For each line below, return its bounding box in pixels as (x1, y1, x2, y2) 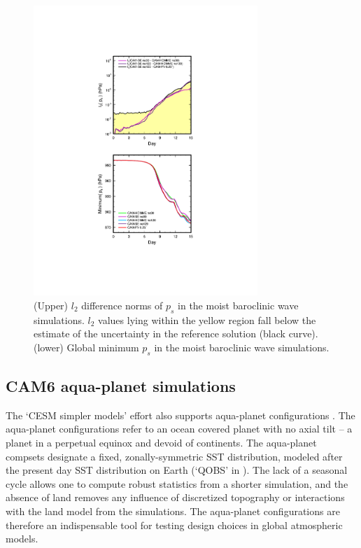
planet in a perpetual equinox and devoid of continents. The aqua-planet (6, 435, 317, 449)
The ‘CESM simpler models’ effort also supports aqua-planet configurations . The (6, 407, 355, 422)
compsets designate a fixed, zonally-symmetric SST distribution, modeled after (6, 449, 343, 463)
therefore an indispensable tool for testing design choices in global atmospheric (6, 517, 343, 532)
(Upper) (34, 297, 69, 312)
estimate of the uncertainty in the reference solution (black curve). (34, 326, 318, 341)
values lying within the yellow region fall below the (98, 312, 316, 327)
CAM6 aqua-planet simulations (6, 375, 236, 396)
